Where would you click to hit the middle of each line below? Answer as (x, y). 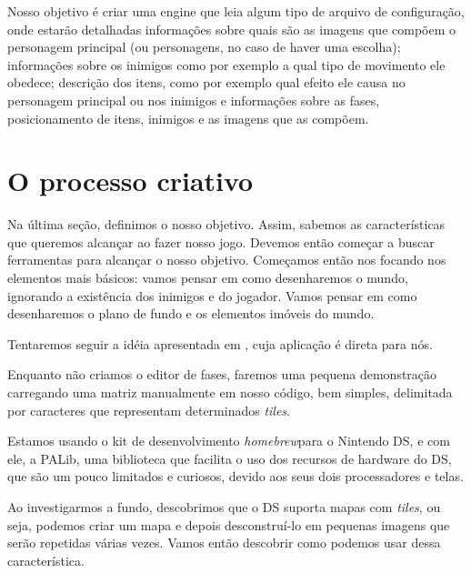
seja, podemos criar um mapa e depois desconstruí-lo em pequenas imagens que (229, 524)
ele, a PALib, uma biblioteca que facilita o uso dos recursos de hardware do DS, (230, 458)
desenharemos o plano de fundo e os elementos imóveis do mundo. (191, 313)
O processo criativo (130, 181)
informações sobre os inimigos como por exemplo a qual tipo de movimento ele (226, 64)
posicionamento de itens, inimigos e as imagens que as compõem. (188, 118)
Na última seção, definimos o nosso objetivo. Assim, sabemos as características (226, 224)
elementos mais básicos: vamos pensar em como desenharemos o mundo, (208, 278)
